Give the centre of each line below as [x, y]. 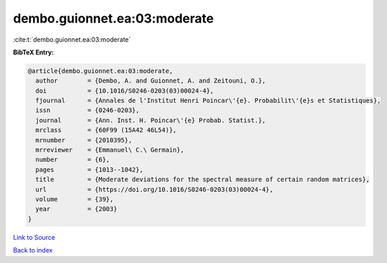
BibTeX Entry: [33, 52]
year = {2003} [76, 209]
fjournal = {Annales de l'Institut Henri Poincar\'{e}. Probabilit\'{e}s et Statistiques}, [208, 101]
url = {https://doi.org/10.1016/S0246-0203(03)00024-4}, [154, 189]
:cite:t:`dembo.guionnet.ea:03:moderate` [72, 39]
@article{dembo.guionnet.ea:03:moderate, [100, 71]
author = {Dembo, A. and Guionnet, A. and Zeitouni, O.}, [151, 81]
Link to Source [34, 237]
